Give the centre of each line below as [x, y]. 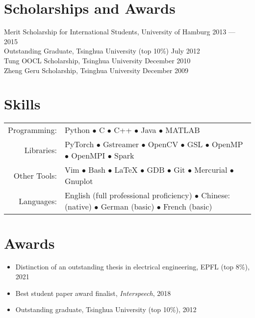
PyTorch [79, 144]
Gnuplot [79, 181]
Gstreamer [121, 144]
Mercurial [211, 170]
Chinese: [216, 195]
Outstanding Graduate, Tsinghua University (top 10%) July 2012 [102, 51]
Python [77, 130]
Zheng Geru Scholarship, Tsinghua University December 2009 [96, 70]
